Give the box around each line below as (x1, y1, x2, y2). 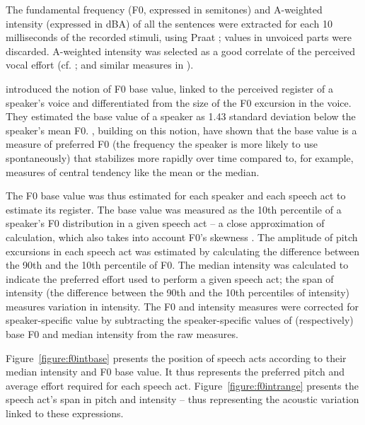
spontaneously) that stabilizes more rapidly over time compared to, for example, (6, 150, 354, 165)
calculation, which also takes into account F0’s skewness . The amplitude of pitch (6, 229, 358, 244)
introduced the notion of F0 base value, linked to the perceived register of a (6, 81, 333, 95)
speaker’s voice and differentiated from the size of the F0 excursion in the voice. (6, 95, 352, 110)
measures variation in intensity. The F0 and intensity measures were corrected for (6, 298, 359, 313)
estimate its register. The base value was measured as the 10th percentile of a (6, 202, 342, 216)
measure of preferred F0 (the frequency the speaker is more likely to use (6, 136, 318, 151)
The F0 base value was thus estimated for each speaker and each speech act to (6, 188, 346, 203)
